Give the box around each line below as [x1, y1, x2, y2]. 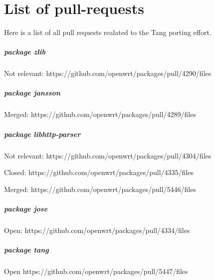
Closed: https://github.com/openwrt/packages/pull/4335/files [4, 167, 194, 177]
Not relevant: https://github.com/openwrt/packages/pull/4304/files [4, 150, 212, 160]
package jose [4, 203, 48, 213]
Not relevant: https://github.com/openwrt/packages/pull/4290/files [4, 68, 212, 78]
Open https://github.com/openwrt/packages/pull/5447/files [4, 266, 188, 276]
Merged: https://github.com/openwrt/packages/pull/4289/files [4, 109, 196, 119]
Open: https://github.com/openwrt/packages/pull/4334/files [4, 224, 190, 235]
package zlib [4, 46, 46, 57]
